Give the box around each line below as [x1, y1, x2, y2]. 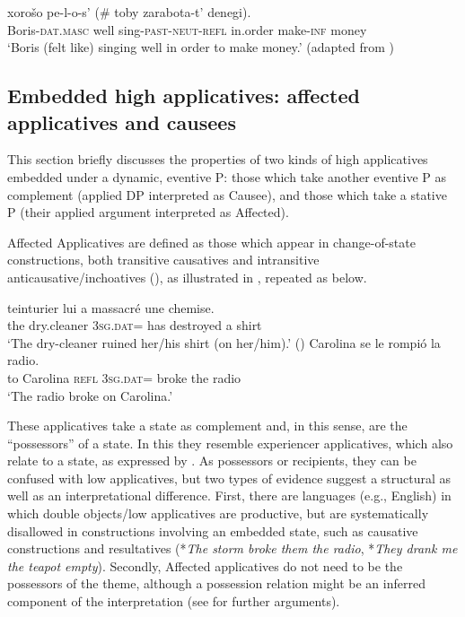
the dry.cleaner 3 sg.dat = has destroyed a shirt [7, 316, 262, 335]
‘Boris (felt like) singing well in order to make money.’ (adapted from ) [7, 38, 395, 56]
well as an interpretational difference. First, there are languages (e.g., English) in [7, 486, 452, 505]
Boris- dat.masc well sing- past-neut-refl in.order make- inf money [7, 20, 367, 39]
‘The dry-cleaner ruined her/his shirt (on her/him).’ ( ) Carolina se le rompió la [7, 333, 441, 352]
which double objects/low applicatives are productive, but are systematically [7, 504, 429, 523]
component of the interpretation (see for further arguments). [7, 592, 340, 611]
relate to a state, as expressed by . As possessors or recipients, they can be [7, 451, 417, 470]
